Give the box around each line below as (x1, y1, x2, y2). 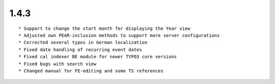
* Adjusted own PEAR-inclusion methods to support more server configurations (18, 32, 220, 38)
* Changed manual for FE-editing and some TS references (18, 68, 164, 73)
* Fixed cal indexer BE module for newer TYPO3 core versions (18, 54, 177, 60)
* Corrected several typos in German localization (18, 39, 148, 46)
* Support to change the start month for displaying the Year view (18, 25, 190, 31)
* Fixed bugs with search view (18, 61, 97, 67)
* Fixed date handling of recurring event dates (18, 47, 142, 53)
